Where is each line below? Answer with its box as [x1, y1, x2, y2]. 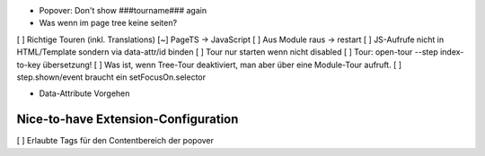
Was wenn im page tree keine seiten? [39, 18, 178, 29]
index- [440, 47, 464, 57]
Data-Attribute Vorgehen [39, 88, 130, 99]
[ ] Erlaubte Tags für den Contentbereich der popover [16, 135, 215, 146]
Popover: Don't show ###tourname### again [39, 5, 207, 15]
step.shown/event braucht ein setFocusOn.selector [16, 72, 207, 82]
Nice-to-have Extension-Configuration [16, 112, 239, 127]
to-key [16, 59, 41, 70]
